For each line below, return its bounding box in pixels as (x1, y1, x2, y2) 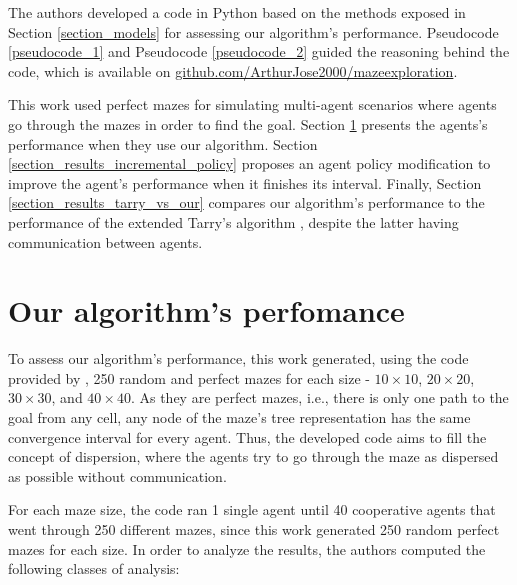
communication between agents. (8, 231, 203, 252)
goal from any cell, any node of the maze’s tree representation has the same (8, 407, 471, 428)
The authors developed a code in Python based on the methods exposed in (8, 2, 466, 22)
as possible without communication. (8, 465, 227, 486)
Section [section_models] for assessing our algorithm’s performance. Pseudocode (8, 21, 499, 42)
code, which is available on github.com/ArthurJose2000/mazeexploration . (8, 60, 458, 81)
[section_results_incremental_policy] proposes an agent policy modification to (8, 153, 491, 174)
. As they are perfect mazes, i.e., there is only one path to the (130, 387, 509, 408)
